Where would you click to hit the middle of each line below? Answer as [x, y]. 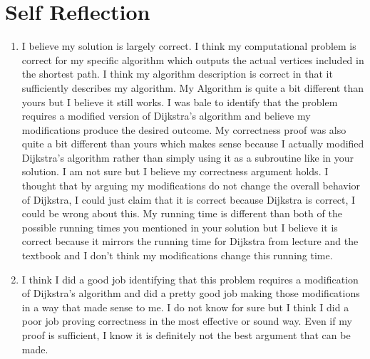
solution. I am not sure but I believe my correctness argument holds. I [175, 171]
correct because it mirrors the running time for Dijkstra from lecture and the [190, 241]
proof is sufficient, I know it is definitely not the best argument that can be [186, 335]
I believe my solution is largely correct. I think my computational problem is [189, 46]
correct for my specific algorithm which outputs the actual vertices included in [193, 59]
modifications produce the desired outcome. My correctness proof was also [184, 129]
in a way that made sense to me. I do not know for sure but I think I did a [185, 307]
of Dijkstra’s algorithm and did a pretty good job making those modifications [191, 293]
